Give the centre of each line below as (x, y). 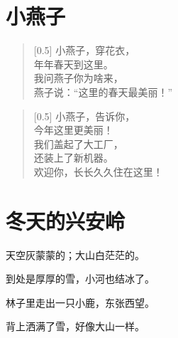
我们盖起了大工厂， (78, 143)
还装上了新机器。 (73, 158)
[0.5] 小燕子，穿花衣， (84, 50)
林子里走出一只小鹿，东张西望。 (80, 302)
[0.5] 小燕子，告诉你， (84, 116)
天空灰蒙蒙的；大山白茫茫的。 (75, 254)
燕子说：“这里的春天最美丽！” (103, 91)
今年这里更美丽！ (73, 130)
